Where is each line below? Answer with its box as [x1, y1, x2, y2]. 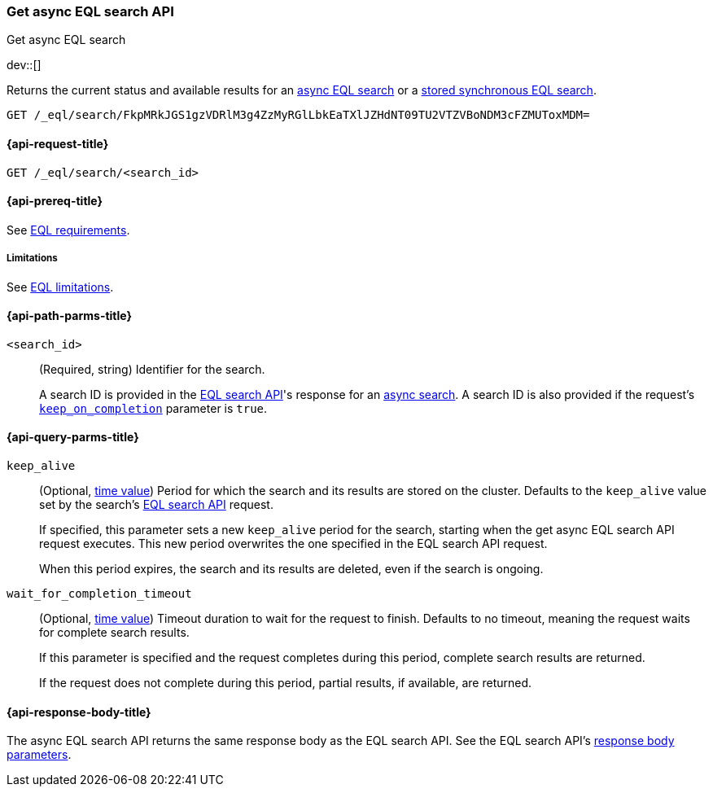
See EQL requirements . [7, 222, 130, 237]
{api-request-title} [7, 136, 109, 151]
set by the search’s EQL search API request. [39, 497, 273, 512]
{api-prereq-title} [7, 194, 103, 208]
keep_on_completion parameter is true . [39, 401, 268, 415]
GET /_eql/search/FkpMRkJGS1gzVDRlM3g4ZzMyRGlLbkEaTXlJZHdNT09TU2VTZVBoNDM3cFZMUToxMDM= [7, 108, 590, 122]
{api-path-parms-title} [7, 309, 133, 323]
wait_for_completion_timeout [7, 587, 192, 601]
